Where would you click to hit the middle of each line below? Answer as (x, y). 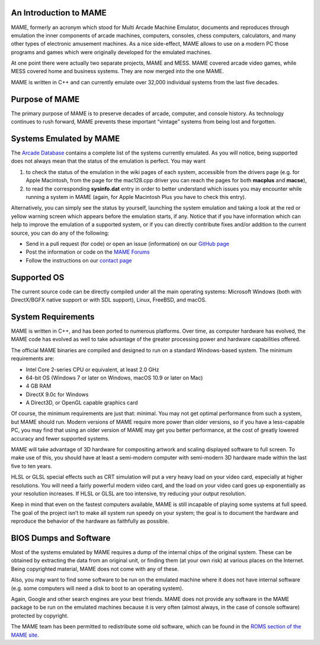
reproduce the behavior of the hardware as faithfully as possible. (90, 521)
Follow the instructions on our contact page (79, 260)
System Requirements (53, 317)
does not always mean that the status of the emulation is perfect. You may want (108, 161)
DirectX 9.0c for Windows (57, 394)
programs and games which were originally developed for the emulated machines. (111, 52)
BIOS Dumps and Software (61, 538)
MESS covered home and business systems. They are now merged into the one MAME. (117, 71)
